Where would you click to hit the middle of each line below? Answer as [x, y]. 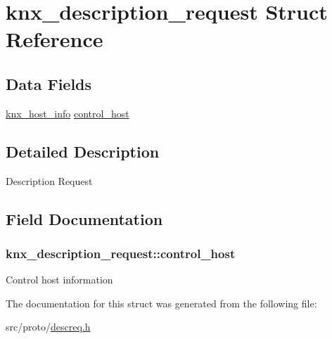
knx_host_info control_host [68, 113]
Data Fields [49, 83]
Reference [55, 39]
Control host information [59, 280]
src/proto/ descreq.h [48, 327]
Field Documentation [84, 218]
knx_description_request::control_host [121, 253]
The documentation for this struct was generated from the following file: [161, 303]
